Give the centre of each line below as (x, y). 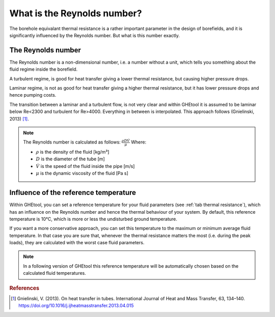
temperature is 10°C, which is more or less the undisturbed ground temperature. (93, 219)
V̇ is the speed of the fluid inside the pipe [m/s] (85, 166)
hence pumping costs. (33, 95)
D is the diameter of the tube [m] (71, 159)
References (24, 288)
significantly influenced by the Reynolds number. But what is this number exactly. (95, 35)
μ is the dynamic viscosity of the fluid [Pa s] (82, 174)
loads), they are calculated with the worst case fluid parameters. (77, 243)
